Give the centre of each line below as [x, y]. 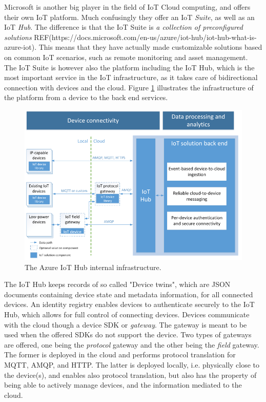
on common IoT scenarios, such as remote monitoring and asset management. [126, 57]
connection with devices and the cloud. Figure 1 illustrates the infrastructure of [129, 87]
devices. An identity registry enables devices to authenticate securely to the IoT [129, 304]
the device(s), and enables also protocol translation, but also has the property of [130, 375]
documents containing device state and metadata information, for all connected [129, 294]
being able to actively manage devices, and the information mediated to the [123, 385]
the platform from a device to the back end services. [86, 97]
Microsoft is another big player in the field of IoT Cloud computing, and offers [127, 7]
